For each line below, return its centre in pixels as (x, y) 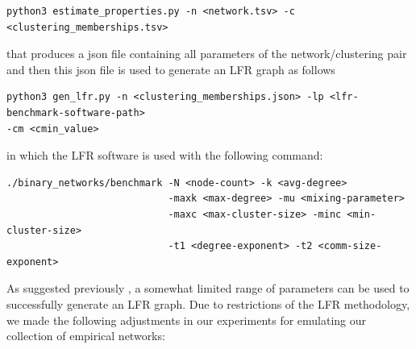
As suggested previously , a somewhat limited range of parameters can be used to (208, 288)
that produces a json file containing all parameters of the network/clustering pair (207, 54)
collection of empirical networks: (86, 336)
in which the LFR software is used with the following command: (165, 155)
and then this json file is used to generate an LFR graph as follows (171, 69)
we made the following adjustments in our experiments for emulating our (187, 320)
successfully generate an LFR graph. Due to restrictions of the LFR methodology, (208, 303)
